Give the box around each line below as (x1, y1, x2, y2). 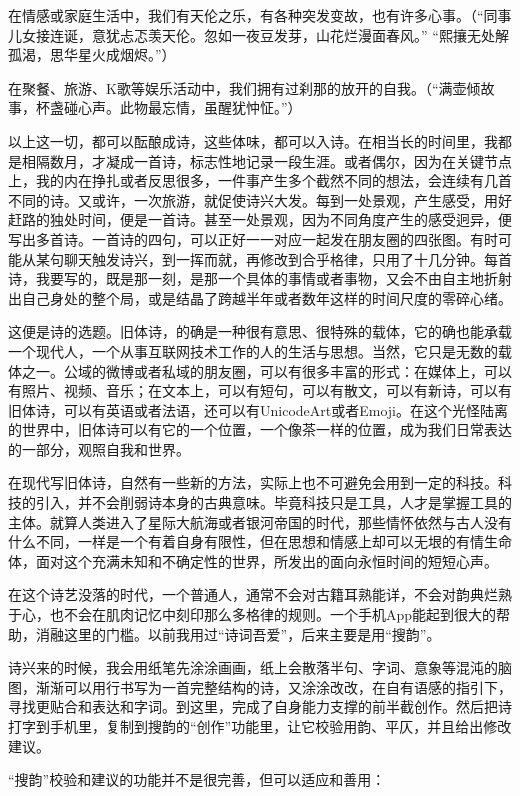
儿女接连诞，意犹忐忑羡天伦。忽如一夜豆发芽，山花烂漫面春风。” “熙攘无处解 (8, 24, 509, 45)
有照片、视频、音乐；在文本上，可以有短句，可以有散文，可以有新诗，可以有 (8, 380, 512, 401)
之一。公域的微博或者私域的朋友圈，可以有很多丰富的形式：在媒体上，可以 (21, 360, 512, 381)
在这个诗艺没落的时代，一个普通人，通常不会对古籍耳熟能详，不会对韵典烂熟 (8, 584, 512, 605)
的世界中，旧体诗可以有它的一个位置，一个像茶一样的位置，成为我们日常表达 (8, 419, 512, 440)
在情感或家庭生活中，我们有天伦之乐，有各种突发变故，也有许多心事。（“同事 (8, 5, 512, 25)
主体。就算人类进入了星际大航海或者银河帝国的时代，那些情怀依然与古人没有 (8, 511, 512, 532)
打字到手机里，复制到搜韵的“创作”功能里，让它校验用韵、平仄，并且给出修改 (8, 716, 512, 736)
